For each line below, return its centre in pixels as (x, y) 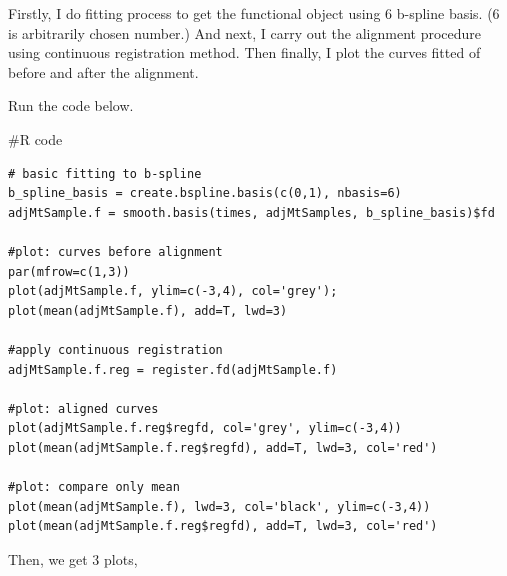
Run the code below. (71, 105)
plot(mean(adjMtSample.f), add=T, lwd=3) (148, 310)
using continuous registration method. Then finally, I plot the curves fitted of (244, 52)
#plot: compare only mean (94, 487)
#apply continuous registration (115, 349)
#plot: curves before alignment (115, 251)
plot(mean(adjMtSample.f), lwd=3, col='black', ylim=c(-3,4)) (219, 506)
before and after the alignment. (103, 71)
